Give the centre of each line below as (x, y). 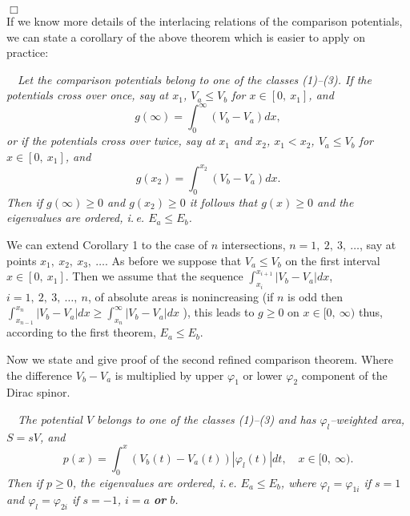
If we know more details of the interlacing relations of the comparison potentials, (205, 21)
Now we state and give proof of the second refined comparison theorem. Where (200, 359)
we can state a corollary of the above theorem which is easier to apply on (186, 36)
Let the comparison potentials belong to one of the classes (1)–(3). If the (195, 79)
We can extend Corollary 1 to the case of (107, 244)
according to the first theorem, (81, 332)
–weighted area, (368, 419)
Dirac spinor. (38, 392)
